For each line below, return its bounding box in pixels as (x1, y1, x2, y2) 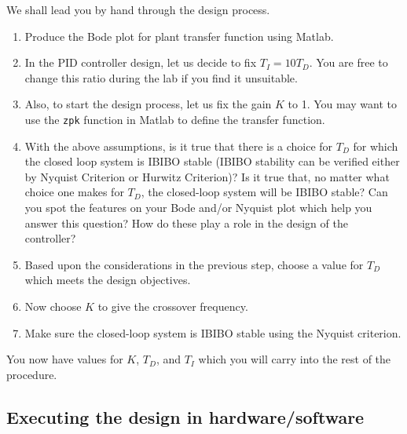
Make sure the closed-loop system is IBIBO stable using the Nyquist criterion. (24, 324, 401, 341)
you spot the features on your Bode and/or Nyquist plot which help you (24, 199, 372, 215)
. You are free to (309, 54, 388, 71)
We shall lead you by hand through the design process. (6, 2, 270, 17)
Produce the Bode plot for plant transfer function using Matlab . (24, 27, 334, 44)
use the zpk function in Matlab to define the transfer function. (24, 111, 325, 127)
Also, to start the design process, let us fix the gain (24, 96, 272, 112)
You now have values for (6, 351, 123, 367)
